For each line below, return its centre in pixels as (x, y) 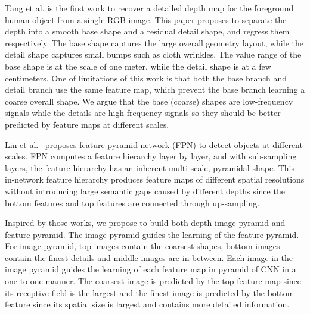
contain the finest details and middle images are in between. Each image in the (149, 257)
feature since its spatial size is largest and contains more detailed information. (147, 304)
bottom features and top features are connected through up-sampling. (132, 202)
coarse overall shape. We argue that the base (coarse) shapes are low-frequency (149, 101)
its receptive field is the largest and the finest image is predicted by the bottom (150, 292)
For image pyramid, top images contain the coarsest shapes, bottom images (142, 246)
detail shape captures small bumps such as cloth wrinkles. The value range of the (153, 54)
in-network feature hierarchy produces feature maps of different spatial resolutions (155, 179)
